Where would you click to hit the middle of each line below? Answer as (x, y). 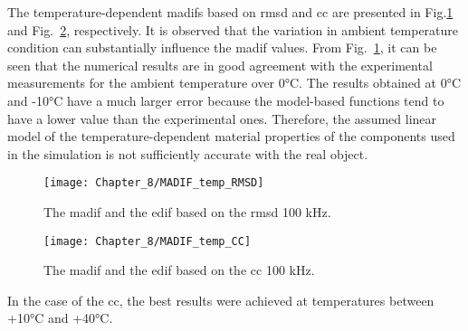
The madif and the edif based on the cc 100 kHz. (179, 270)
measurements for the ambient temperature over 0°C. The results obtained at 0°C (234, 83)
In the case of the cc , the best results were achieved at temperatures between (221, 300)
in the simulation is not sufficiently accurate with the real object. (188, 153)
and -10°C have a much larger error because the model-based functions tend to (226, 100)
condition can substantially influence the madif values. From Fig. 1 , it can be (222, 47)
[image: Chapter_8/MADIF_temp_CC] (148, 241)
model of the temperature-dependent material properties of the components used (231, 136)
